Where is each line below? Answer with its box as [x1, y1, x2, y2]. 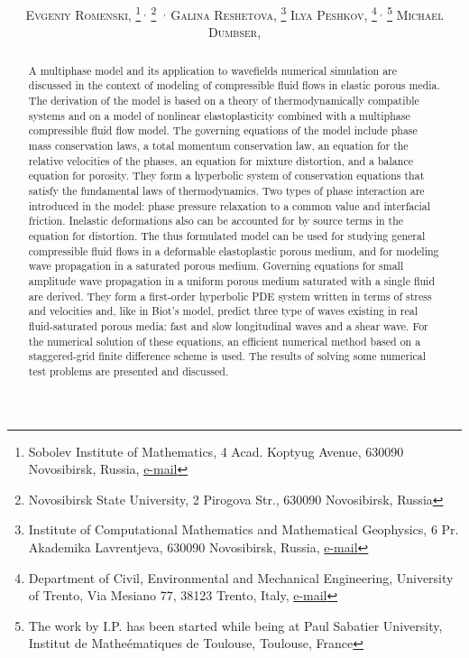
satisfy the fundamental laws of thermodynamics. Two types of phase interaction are [28, 183, 425, 199]
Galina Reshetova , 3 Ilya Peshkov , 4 [170, 3, 377, 23]
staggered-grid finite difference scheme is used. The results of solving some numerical [28, 348, 427, 364]
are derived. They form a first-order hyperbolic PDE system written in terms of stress [28, 288, 432, 303]
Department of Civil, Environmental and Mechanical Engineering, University [28, 568, 454, 587]
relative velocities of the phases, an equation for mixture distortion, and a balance [28, 153, 413, 168]
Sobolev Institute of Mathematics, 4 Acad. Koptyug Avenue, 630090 [28, 441, 404, 460]
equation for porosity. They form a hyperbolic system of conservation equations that [28, 168, 425, 183]
